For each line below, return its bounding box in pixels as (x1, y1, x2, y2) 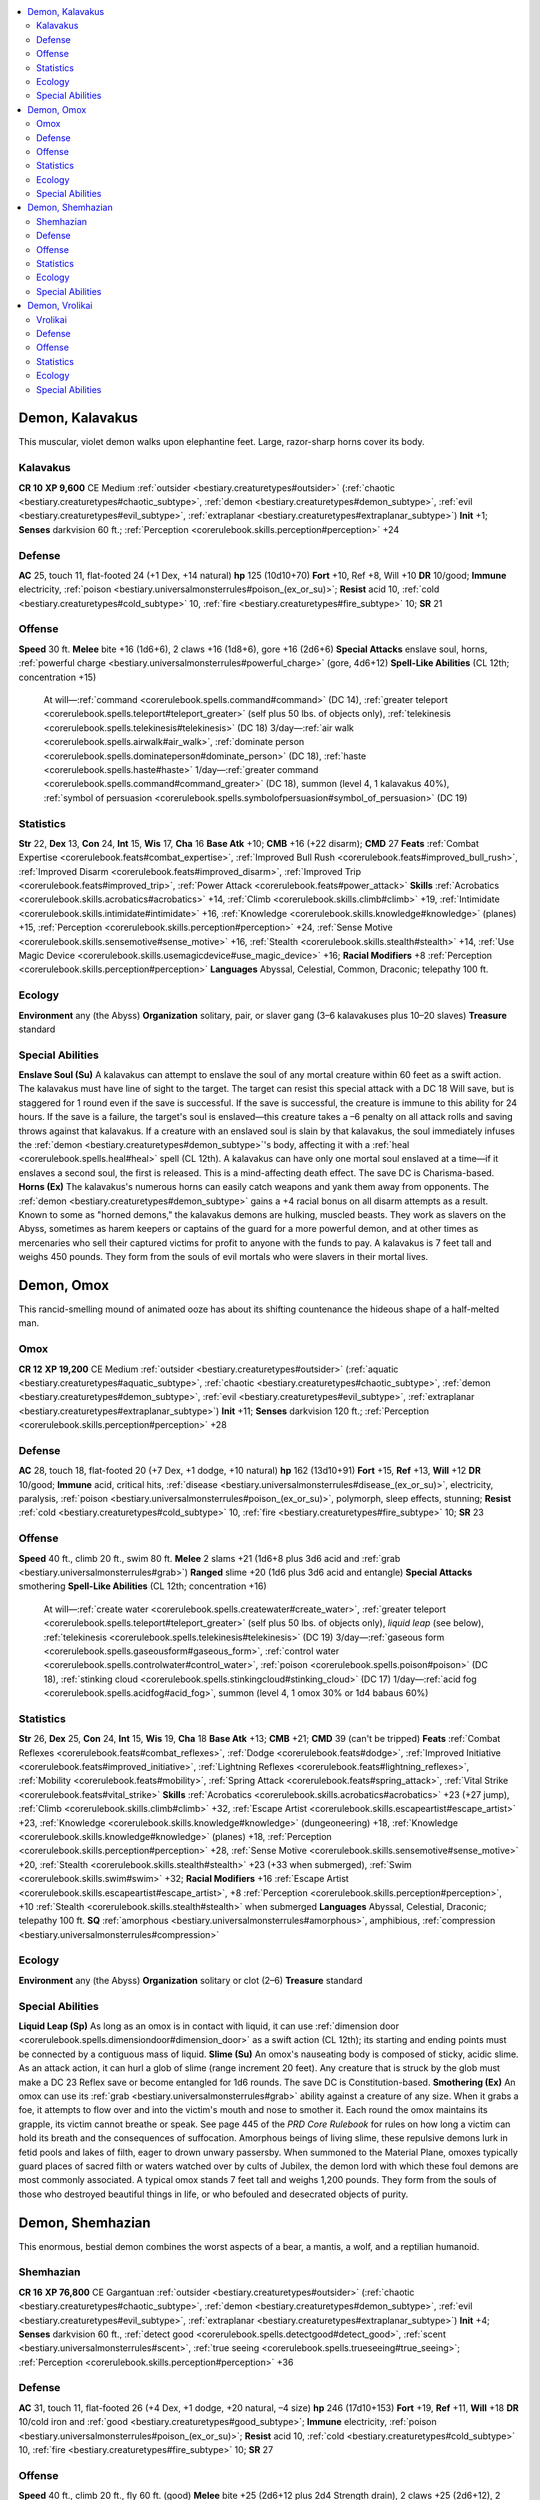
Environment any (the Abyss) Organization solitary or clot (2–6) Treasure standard (18, 1974, 363, 1986)
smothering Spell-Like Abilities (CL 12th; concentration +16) (18, 1580, 267, 1592)
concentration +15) (18, 671, 97, 683)
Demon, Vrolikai (27, 300, 93, 312)
